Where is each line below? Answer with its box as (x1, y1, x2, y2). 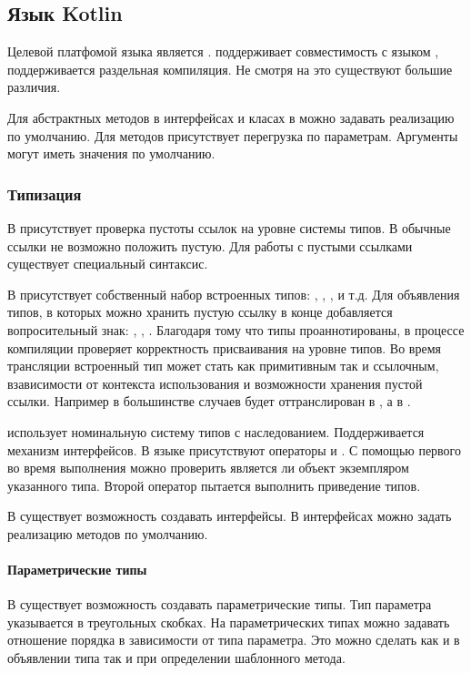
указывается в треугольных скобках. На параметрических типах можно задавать (7, 612, 450, 631)
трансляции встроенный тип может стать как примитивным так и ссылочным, (7, 356, 439, 375)
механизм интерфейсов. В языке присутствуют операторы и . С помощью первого (7, 440, 462, 459)
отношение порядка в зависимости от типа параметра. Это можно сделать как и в (7, 630, 460, 649)
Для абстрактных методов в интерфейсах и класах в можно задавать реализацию (7, 107, 455, 127)
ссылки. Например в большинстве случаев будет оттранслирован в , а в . (7, 392, 411, 411)
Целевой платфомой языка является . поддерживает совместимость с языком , (7, 42, 439, 61)
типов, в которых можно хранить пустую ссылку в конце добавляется (7, 302, 393, 321)
